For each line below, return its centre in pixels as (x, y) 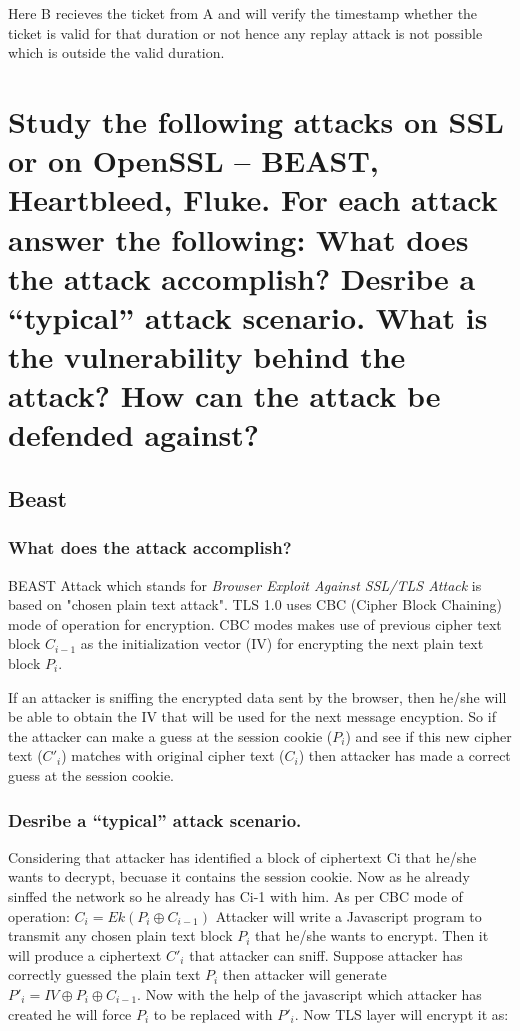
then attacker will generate (304, 974)
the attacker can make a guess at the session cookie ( (170, 735)
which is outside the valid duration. (116, 52)
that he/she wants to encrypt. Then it (372, 935)
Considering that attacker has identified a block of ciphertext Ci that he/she (242, 856)
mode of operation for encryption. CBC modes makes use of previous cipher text (255, 623)
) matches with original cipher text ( (173, 755)
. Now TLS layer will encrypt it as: (401, 1013)
